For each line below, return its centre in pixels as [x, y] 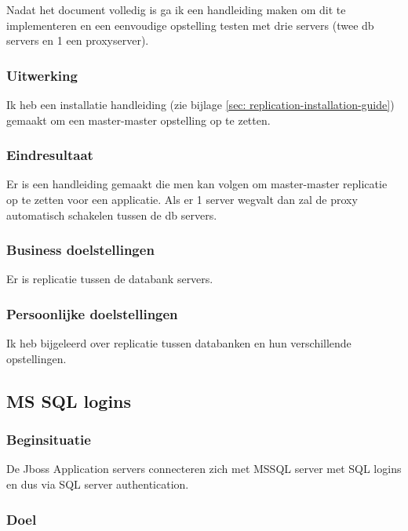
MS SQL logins [69, 400]
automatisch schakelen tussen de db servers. [112, 215]
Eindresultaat [50, 155]
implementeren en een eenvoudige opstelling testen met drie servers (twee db [190, 25]
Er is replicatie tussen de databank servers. [110, 279]
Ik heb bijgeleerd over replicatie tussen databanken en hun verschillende [179, 343]
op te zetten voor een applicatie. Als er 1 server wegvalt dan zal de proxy [182, 199]
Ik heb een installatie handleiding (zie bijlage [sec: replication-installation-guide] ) [200, 104]
